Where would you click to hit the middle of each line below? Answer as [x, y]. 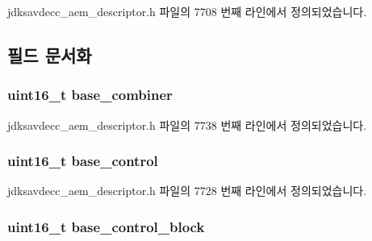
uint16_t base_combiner [90, 95]
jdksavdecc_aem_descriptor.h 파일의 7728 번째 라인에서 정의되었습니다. [187, 191]
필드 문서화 [50, 54]
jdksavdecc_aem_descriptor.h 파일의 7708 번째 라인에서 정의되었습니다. [187, 11]
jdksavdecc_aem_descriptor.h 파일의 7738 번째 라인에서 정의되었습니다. [187, 125]
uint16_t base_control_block [106, 226]
